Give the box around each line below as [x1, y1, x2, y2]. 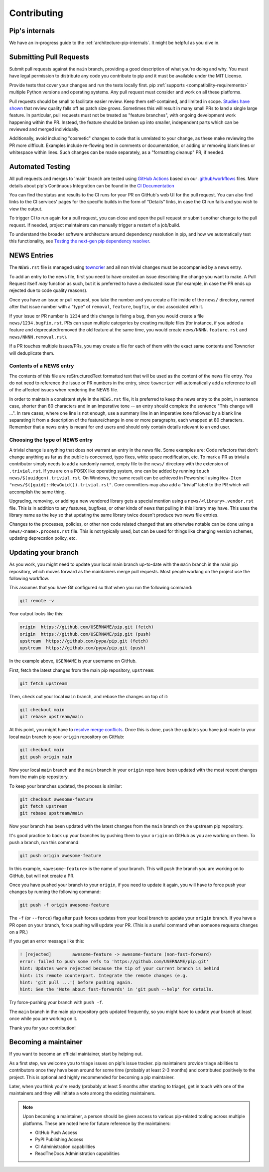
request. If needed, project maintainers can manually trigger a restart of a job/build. [9, 222, 180, 228]
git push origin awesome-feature [19, 853, 102, 859]
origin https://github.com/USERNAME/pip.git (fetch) [19, 624, 154, 630]
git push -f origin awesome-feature [19, 902, 110, 908]
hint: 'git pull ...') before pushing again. [19, 980, 133, 985]
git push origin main [19, 754, 73, 760]
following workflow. [9, 575, 49, 581]
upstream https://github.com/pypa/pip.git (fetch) [19, 638, 149, 644]
